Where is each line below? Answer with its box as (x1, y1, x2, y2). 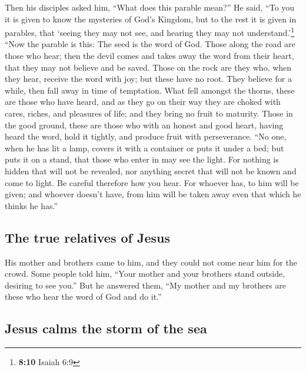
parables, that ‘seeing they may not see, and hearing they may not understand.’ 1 (5, 25, 295, 38)
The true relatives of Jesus (5, 228, 170, 246)
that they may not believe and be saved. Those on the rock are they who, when (5, 61, 292, 73)
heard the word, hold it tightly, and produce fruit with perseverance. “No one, (5, 130, 287, 143)
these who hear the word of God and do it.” (5, 290, 162, 303)
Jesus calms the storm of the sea (5, 319, 207, 337)
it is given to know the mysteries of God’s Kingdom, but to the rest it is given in (5, 12, 297, 25)
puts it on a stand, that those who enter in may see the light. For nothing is (5, 153, 279, 165)
